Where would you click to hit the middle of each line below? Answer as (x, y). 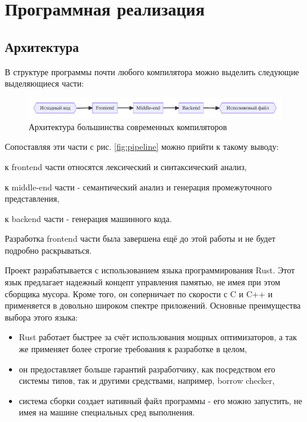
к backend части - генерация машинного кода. (88, 218)
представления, (32, 198)
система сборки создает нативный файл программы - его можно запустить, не (160, 400)
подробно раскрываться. (48, 250)
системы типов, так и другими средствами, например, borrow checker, (147, 381)
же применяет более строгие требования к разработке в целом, (133, 349)
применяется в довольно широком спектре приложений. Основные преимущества (153, 305)
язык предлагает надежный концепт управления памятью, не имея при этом (143, 282)
